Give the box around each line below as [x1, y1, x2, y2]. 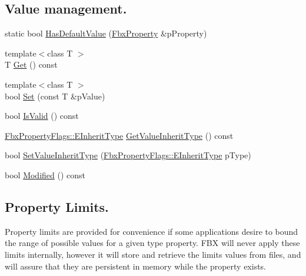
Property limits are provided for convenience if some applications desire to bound [5, 225, 298, 237]
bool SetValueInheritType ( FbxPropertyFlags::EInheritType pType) [5, 149, 251, 161]
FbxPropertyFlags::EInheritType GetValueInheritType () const [5, 129, 234, 141]
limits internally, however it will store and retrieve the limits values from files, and [5, 248, 301, 260]
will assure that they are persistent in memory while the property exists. [5, 260, 267, 272]
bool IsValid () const [5, 109, 79, 122]
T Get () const [5, 58, 58, 71]
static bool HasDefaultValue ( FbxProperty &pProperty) [5, 27, 207, 39]
